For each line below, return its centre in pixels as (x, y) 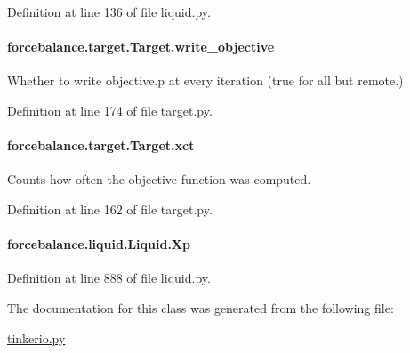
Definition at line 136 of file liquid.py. (109, 12)
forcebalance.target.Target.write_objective (141, 47)
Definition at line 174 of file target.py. (110, 110)
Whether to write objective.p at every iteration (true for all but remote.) (205, 80)
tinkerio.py (36, 337)
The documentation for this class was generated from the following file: (201, 307)
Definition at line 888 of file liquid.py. (109, 278)
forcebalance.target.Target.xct (101, 145)
